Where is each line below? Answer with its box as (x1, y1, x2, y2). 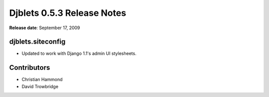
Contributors (9, 63, 50, 72)
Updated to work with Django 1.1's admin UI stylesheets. (21, 50, 136, 56)
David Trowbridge (21, 83, 59, 89)
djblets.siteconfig (9, 38, 66, 46)
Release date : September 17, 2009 (9, 25, 80, 31)
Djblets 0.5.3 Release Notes (9, 7, 127, 18)
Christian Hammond (21, 77, 63, 83)
